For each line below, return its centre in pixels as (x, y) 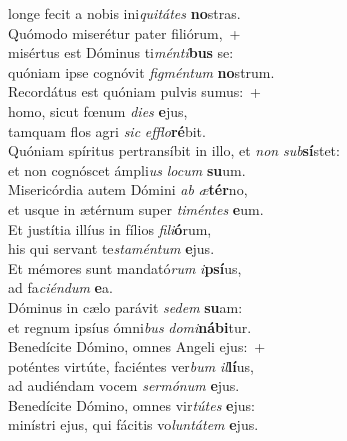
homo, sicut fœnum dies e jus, (98, 110)
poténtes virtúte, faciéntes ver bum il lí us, (131, 365)
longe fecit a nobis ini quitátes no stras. (124, 13)
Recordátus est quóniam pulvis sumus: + (135, 91)
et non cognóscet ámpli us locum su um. (127, 169)
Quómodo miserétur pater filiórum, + (124, 32)
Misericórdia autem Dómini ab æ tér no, (128, 189)
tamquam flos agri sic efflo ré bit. (107, 130)
